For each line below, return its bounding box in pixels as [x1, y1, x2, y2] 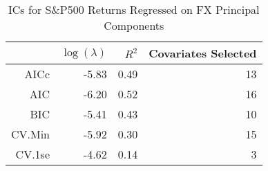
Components [104, 17, 164, 33]
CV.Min [11, 126, 50, 142]
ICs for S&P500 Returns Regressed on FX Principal [8, 1, 260, 17]
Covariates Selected [149, 45, 257, 61]
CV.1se [15, 146, 50, 162]
